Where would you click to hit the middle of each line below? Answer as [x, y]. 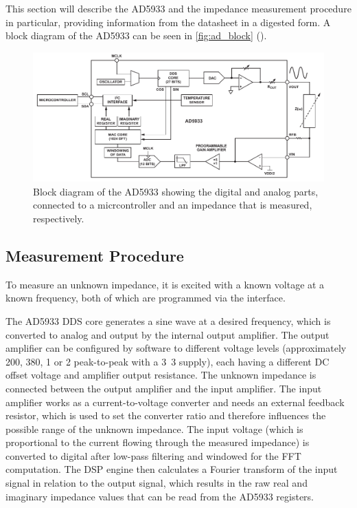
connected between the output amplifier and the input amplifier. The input [164, 388]
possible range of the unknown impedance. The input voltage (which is [154, 428]
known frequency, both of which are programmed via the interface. [146, 298]
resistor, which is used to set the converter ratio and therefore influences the [166, 415]
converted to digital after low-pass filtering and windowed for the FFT [153, 455]
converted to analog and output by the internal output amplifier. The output [168, 334]
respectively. [59, 218]
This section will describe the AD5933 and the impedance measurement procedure [178, 8]
